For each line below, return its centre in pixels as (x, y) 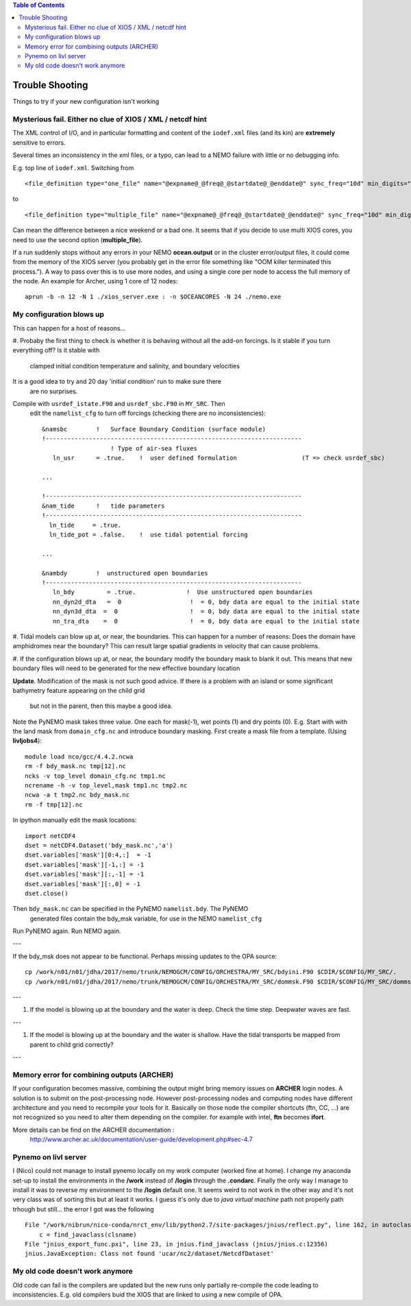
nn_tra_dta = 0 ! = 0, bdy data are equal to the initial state (206, 621)
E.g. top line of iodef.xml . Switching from (73, 167)
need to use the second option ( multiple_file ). (78, 239)
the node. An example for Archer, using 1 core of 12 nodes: (95, 281)
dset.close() (47, 893)
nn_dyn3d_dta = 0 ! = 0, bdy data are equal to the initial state (206, 612)
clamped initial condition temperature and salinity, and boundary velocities (135, 366)
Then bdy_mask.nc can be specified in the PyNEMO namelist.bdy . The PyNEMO (130, 909)
